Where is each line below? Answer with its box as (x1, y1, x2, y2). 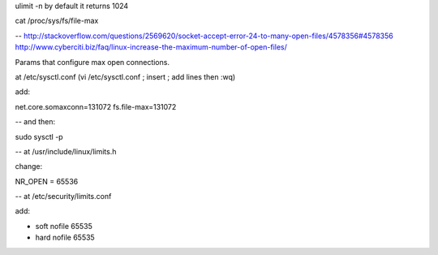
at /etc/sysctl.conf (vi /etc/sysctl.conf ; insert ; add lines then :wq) (15, 71, 236, 81)
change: (15, 162, 43, 171)
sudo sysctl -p (15, 132, 64, 141)
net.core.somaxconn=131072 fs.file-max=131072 (15, 102, 177, 111)
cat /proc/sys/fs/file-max (15, 16, 99, 26)
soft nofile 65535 (35, 221, 92, 231)
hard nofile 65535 (35, 232, 95, 243)
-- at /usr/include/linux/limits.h (15, 146, 117, 156)
